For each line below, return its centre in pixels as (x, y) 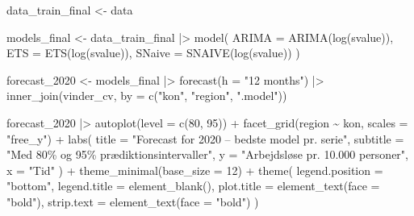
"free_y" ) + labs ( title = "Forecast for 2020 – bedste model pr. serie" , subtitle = (205, 138)
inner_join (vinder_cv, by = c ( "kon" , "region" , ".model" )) (147, 96)
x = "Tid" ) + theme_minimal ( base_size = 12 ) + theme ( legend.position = (195, 170)
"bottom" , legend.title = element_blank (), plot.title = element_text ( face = (193, 186)
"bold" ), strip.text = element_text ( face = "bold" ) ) (133, 201)
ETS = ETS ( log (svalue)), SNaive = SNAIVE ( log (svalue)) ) (153, 53)
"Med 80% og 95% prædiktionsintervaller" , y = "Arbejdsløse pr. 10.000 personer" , (208, 154)
